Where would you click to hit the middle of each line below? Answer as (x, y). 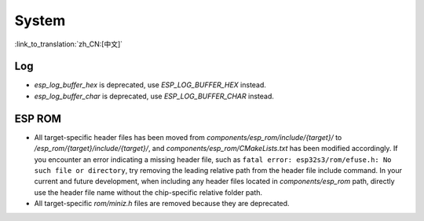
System (40, 20)
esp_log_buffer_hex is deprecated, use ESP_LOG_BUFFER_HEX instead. (150, 85)
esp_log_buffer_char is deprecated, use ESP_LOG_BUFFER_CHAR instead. (154, 96)
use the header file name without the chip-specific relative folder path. (148, 192)
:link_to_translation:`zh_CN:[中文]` (69, 44)
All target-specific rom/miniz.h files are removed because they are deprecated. (162, 204)
